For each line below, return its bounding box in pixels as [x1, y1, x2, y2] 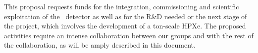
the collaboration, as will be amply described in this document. [4, 40, 196, 50]
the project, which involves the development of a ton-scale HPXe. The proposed [4, 21, 246, 31]
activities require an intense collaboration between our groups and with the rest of [4, 30, 254, 40]
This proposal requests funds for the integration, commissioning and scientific [4, 1, 239, 11]
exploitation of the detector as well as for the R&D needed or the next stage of [4, 11, 247, 21]
